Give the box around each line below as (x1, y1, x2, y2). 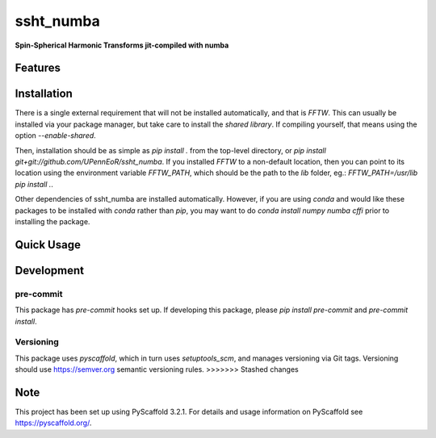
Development (15, 263, 85, 277)
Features (15, 61, 61, 75)
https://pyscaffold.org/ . (15, 418, 92, 428)
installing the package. (15, 216, 90, 226)
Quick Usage (15, 238, 81, 252)
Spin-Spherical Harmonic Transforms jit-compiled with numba (15, 40, 229, 50)
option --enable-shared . (15, 131, 96, 140)
